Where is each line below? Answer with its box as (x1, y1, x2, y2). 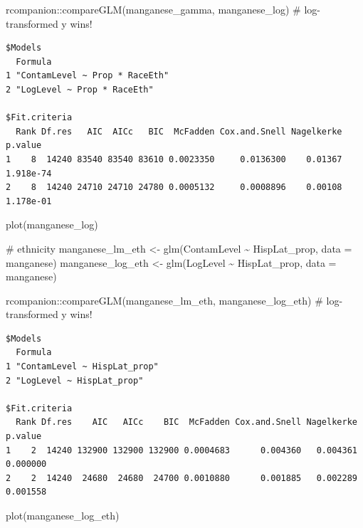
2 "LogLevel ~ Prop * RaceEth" (6, 84, 154, 95)
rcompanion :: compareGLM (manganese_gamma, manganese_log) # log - (6, 2, 320, 16)
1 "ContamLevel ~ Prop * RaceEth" (6, 70, 169, 81)
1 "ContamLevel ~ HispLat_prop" (6, 361, 159, 372)
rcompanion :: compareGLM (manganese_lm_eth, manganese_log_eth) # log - (6, 292, 343, 307)
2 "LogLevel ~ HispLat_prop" (6, 375, 144, 386)
